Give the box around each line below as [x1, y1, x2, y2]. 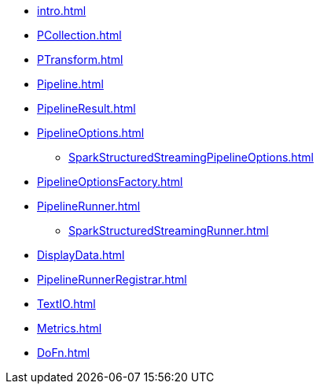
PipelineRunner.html [37, 199, 141, 213]
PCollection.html [37, 28, 122, 42]
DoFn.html [37, 346, 90, 359]
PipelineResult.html [37, 102, 136, 115]
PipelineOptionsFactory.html [37, 175, 183, 188]
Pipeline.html [37, 77, 104, 91]
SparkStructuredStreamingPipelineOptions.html [68, 150, 314, 164]
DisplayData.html [37, 248, 125, 262]
